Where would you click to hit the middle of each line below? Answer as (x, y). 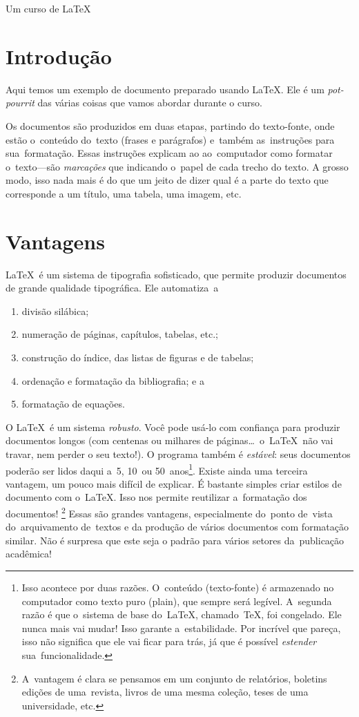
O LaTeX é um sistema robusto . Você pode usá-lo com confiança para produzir (173, 427)
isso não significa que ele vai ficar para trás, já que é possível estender (169, 641)
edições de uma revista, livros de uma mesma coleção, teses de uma (165, 692)
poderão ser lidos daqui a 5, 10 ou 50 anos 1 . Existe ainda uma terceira (157, 469)
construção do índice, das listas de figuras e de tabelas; (138, 357)
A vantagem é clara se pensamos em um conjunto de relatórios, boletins (174, 678)
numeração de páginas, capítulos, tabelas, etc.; (120, 334)
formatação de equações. (73, 404)
